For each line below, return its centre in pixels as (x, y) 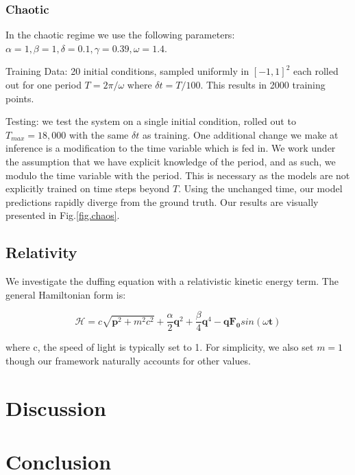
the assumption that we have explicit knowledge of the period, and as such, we (171, 161)
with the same (99, 134)
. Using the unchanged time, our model (260, 188)
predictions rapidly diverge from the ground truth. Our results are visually (162, 201)
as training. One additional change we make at (240, 134)
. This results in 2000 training (263, 84)
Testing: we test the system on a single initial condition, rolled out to (151, 121)
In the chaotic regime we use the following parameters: (120, 35)
